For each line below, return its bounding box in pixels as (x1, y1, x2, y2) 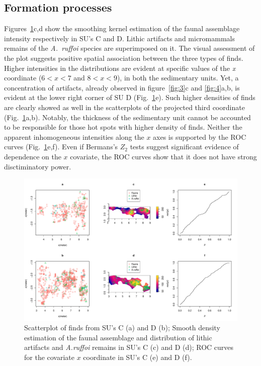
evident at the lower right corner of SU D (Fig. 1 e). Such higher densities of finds (4, 92, 255, 103)
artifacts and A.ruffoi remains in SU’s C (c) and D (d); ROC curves (24, 342, 234, 352)
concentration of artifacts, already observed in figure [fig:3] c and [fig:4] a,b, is (4, 82, 240, 93)
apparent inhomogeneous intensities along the (4, 131, 144, 142)
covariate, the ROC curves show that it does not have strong (70, 151, 257, 161)
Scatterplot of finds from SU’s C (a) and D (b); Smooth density (24, 322, 220, 333)
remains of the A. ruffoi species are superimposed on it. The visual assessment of (4, 43, 255, 53)
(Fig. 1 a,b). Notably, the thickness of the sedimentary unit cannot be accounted (4, 112, 251, 122)
